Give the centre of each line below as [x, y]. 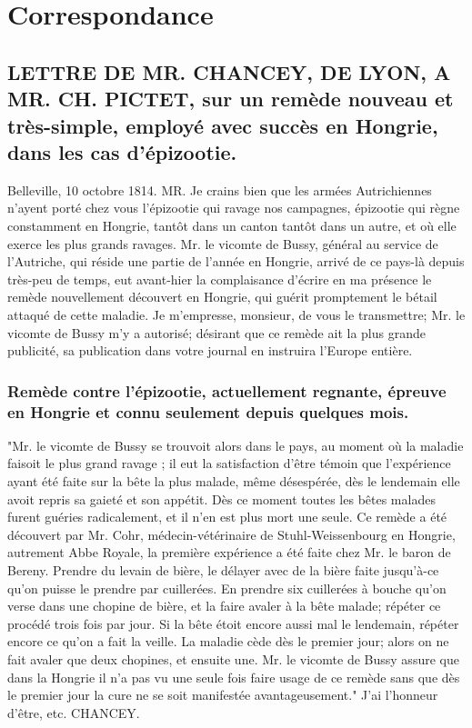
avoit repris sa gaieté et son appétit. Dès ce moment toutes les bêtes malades [221, 499]
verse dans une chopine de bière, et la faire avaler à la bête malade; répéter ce [224, 606]
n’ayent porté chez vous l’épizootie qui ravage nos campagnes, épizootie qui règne [234, 208]
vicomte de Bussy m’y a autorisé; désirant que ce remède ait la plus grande [216, 332]
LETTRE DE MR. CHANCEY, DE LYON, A [229, 71]
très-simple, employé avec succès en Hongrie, [223, 125]
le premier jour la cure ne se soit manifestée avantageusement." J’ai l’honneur [223, 695]
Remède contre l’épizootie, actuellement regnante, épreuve [227, 390]
